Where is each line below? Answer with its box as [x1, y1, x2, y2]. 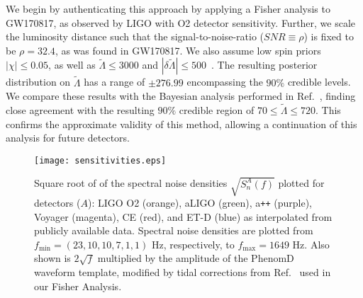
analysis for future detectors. [6, 130, 130, 145]
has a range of [84, 74, 145, 89]
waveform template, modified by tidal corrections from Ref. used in [34, 265, 331, 280]
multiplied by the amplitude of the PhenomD [97, 251, 294, 265]
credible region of [179, 103, 255, 117]
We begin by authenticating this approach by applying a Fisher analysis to [6, 1, 330, 16]
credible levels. [287, 74, 351, 89]
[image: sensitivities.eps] [34, 155, 167, 166]
